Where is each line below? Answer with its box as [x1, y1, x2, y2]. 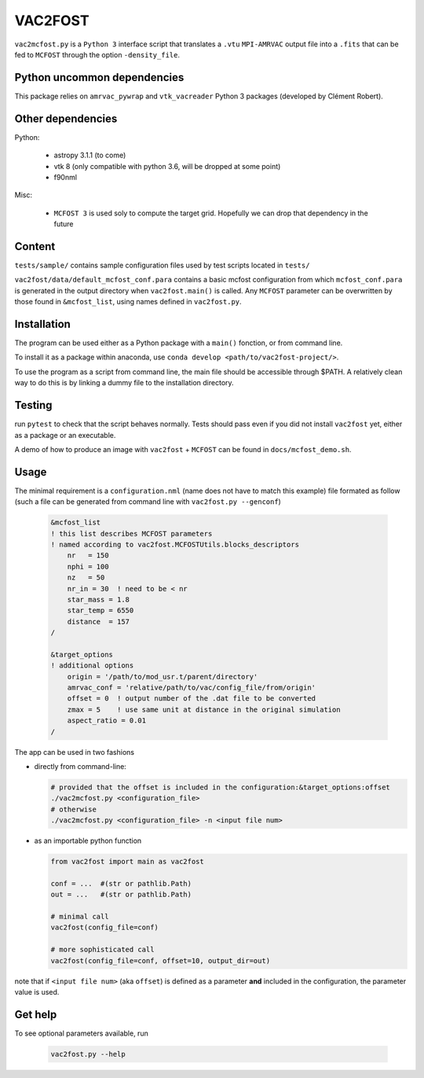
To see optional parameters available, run [14, 1028, 148, 1038]
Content [14, 240, 56, 253]
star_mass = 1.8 [67, 594, 130, 604]
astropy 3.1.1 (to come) [53, 150, 126, 160]
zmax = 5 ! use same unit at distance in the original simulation [67, 705, 341, 714]
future [53, 219, 74, 229]
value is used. [14, 988, 60, 997]
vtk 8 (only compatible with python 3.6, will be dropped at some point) [53, 161, 281, 171]
